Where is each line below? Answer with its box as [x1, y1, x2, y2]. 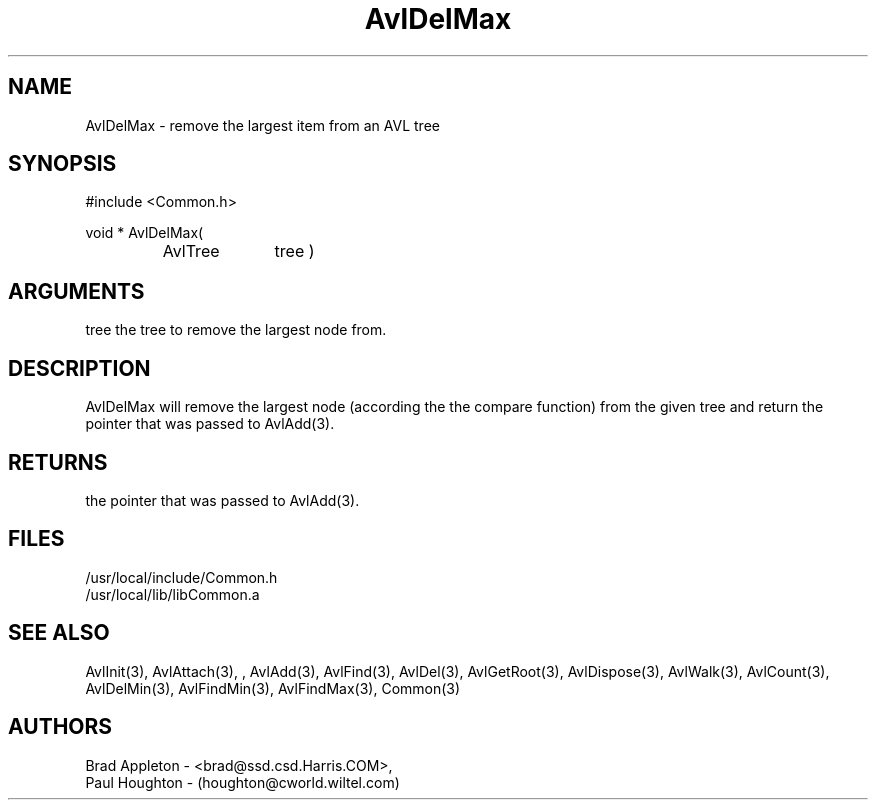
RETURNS [8, 449, 108, 475]
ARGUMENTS [8, 278, 145, 304]
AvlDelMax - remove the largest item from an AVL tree [85, 116, 440, 134]
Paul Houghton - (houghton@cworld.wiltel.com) [85, 773, 400, 791]
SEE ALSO [8, 620, 110, 646]
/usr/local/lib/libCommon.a [85, 585, 260, 603]
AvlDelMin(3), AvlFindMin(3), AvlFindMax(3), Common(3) [85, 679, 461, 697]
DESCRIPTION [8, 355, 151, 381]
